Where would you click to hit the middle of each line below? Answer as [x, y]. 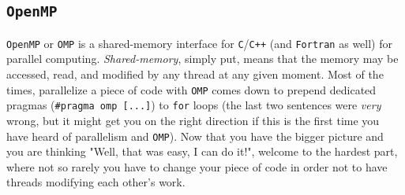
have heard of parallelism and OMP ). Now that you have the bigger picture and [195, 136]
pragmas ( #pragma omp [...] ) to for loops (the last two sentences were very [194, 105]
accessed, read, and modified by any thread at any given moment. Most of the [195, 74]
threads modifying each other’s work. [96, 182]
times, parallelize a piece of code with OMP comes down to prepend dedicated [191, 89]
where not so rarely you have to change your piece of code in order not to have [197, 166]
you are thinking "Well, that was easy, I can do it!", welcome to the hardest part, [202, 151]
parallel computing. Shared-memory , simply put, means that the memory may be [202, 59]
